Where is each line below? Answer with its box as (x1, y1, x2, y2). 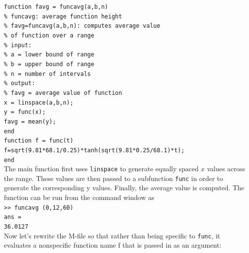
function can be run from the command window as (4, 192, 154, 202)
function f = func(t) (4, 137, 74, 145)
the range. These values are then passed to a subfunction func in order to (4, 173, 223, 183)
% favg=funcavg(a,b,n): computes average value (4, 22, 161, 30)
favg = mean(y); (4, 118, 56, 125)
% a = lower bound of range (4, 51, 95, 58)
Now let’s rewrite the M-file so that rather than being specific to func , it (4, 230, 220, 240)
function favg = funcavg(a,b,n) (4, 3, 108, 10)
